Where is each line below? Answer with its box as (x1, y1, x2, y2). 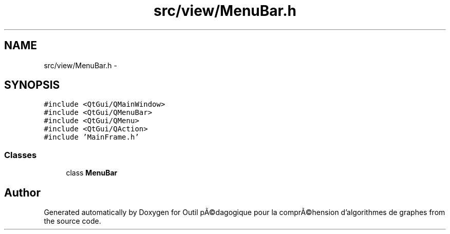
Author (4, 186, 41, 199)
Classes (4, 149, 37, 160)
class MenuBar (66, 168, 118, 178)
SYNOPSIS (4, 79, 60, 92)
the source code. (44, 217, 101, 226)
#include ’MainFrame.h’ (44, 133, 139, 142)
